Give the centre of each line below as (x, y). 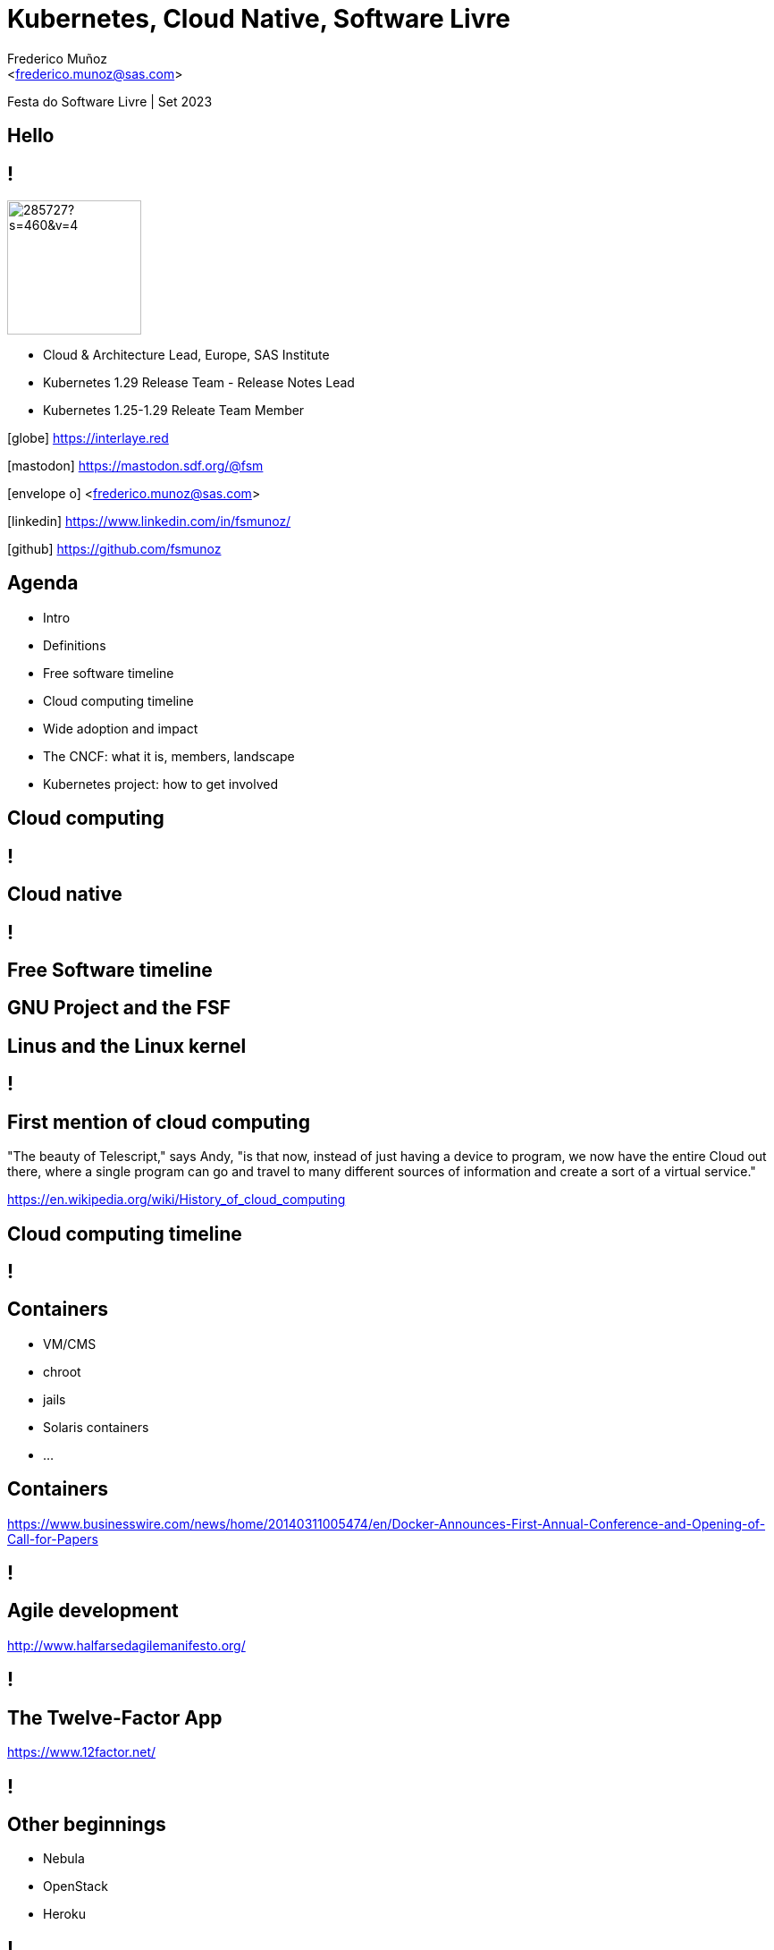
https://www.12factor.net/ (82, 1752)
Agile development (93, 1611)
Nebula (64, 1859)
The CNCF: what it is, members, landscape (169, 756)
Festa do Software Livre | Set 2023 (110, 101)
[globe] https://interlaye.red (88, 438)
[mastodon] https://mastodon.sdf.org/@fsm (135, 466)
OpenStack (76, 1886)
